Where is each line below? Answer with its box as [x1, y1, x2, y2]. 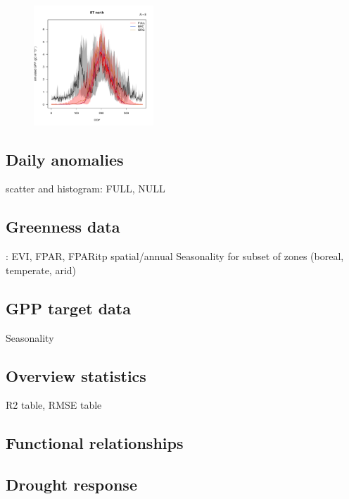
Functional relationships [6, 432, 184, 454]
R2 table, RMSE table [6, 398, 102, 412]
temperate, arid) [6, 262, 77, 277]
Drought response [6, 474, 137, 495]
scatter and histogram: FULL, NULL [6, 181, 165, 196]
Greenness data [6, 216, 120, 238]
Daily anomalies [6, 148, 124, 170]
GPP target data [6, 297, 131, 319]
